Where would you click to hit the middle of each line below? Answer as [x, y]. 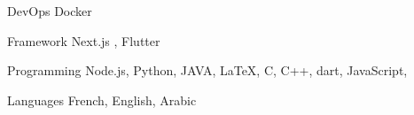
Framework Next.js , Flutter [84, 40]
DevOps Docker [50, 11]
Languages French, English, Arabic [102, 100]
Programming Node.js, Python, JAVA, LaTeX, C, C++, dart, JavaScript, [207, 70]
